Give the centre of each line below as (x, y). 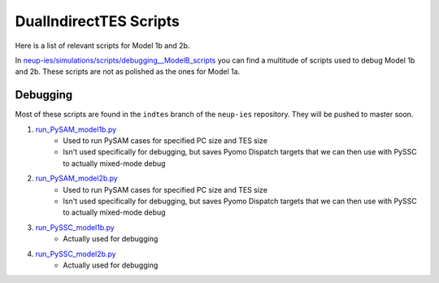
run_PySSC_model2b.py (76, 254)
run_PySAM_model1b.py (76, 129)
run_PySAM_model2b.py (76, 178)
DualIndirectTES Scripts (98, 21)
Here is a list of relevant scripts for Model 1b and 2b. (102, 46)
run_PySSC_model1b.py (75, 227)
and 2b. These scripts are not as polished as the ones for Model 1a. (128, 72)
